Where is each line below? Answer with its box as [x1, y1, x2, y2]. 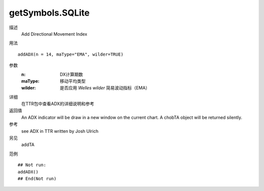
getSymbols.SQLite [9, 7, 90, 18]
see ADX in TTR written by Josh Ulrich [21, 128, 99, 134]
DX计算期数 [60, 71, 83, 77]
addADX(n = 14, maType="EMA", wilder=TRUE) [18, 51, 124, 57]
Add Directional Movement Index [21, 31, 88, 37]
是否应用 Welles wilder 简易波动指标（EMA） [60, 85, 150, 91]
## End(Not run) [18, 176, 57, 181]
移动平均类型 [60, 78, 86, 84]
